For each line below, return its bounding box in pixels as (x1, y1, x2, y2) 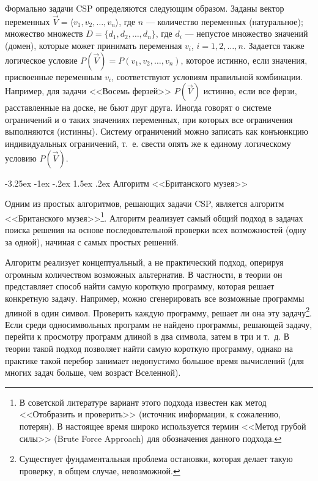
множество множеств (5, 27, 83, 40)
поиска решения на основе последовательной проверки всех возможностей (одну (5, 223, 306, 236)
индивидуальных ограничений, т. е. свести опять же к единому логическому (5, 136, 291, 149)
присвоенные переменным (5, 70, 102, 83)
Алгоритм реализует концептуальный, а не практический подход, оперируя (5, 256, 284, 269)
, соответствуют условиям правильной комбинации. (111, 70, 303, 83)
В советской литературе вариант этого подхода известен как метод (19, 395, 267, 408)
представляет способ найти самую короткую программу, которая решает (5, 280, 275, 293)
